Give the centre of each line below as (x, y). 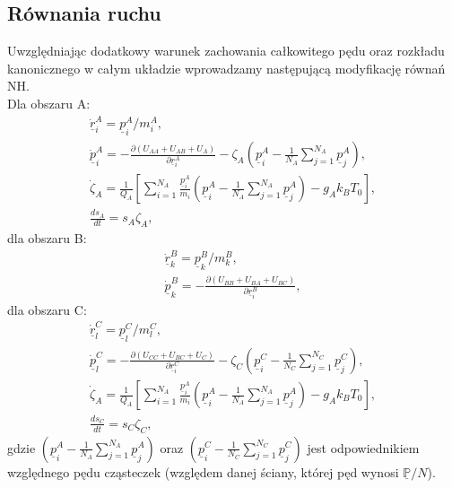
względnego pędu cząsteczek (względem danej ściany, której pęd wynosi (203, 471)
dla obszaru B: (47, 237)
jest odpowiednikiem (363, 447)
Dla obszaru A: (49, 103)
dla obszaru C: (47, 309)
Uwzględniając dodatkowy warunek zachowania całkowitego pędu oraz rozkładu (226, 51)
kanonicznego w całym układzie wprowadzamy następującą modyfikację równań (226, 68)
